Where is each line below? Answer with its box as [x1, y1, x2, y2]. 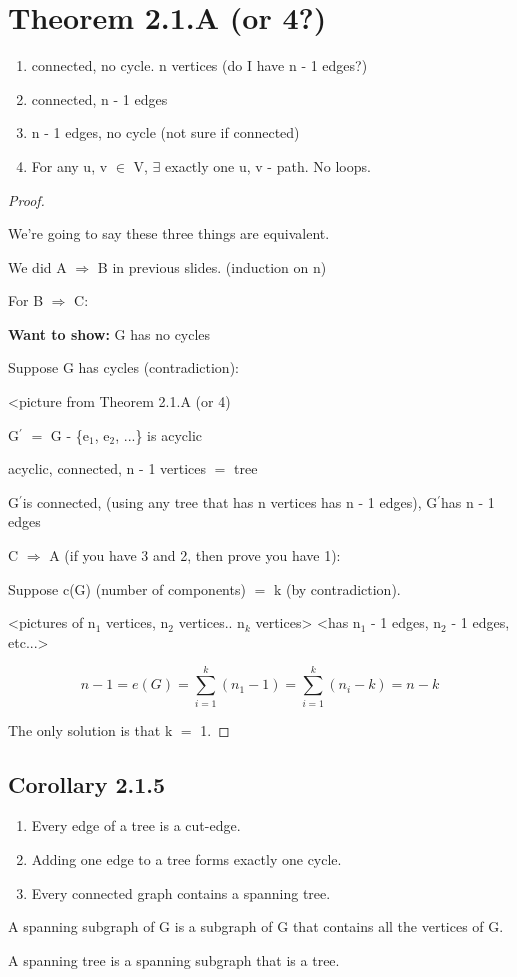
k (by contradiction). [273, 578, 401, 599]
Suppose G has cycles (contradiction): [8, 357, 239, 378]
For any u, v [31, 155, 108, 176]
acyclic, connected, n [8, 458, 135, 479]
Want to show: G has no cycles [8, 323, 211, 344]
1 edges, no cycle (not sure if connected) [53, 122, 300, 143]
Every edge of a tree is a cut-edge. [31, 815, 241, 836]
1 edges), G [367, 491, 438, 512]
